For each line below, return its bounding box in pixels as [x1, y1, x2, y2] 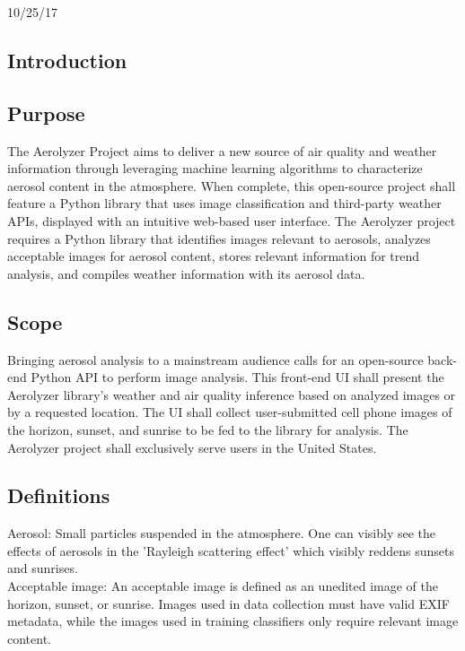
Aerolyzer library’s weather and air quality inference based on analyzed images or [7, 385, 456, 404]
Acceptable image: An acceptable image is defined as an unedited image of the [7, 577, 438, 595]
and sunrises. [7, 559, 78, 577]
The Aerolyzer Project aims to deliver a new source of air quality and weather [7, 141, 437, 160]
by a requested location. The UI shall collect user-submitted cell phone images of [7, 403, 452, 421]
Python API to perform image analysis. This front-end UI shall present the [31, 368, 444, 386]
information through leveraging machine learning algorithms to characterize [7, 159, 423, 178]
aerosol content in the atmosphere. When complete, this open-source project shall [7, 176, 456, 195]
